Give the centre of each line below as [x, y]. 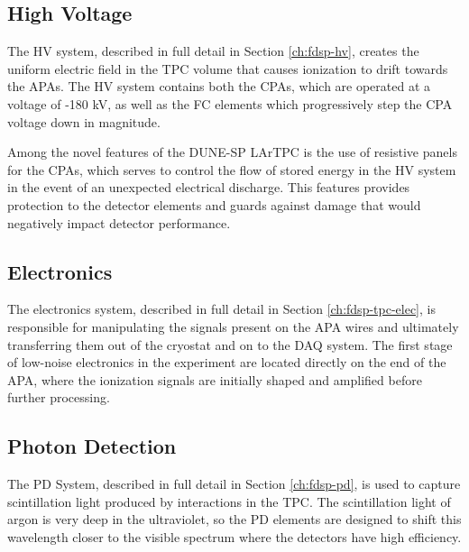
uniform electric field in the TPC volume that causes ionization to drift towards [228, 68]
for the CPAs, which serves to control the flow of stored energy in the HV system [232, 169]
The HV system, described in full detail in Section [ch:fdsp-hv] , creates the [213, 51]
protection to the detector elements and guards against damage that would [214, 204]
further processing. [59, 397]
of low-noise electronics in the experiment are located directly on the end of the [227, 362]
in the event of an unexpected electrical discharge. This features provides [209, 187]
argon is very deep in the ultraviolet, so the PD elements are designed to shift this [234, 519]
